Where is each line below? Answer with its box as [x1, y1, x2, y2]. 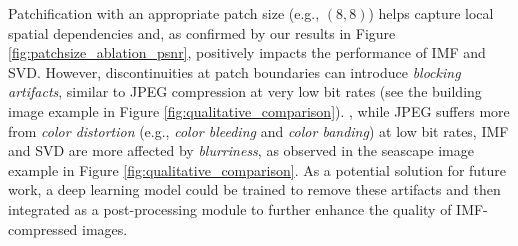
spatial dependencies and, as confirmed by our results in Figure [8, 22, 396, 43]
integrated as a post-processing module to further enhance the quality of [8, 198, 452, 219]
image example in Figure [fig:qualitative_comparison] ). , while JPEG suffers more [8, 100, 510, 121]
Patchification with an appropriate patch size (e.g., [8, 3, 320, 23]
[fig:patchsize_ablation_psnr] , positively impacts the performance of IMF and [8, 42, 486, 63]
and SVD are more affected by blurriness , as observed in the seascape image [8, 140, 474, 161]
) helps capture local [368, 3, 494, 23]
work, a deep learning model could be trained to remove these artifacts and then [8, 179, 501, 200]
